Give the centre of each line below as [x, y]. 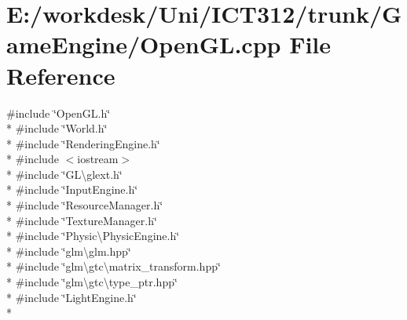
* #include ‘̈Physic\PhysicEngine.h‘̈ [93, 236]
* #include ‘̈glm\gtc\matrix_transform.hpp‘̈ [114, 266]
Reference [61, 75]
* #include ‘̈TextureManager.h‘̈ [82, 220]
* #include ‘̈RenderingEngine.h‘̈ [83, 143]
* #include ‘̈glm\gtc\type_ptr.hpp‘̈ [92, 282]
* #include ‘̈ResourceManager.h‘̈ [85, 205]
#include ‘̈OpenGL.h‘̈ [59, 113]
